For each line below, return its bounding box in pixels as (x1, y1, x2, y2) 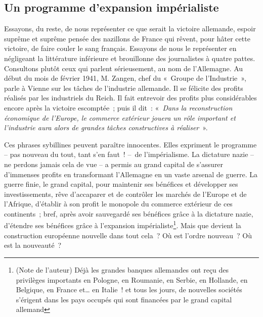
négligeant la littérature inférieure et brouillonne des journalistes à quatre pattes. (4, 52, 255, 63)
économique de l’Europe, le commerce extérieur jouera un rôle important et (4, 112, 236, 123)
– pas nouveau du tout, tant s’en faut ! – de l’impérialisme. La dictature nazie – (4, 149, 254, 160)
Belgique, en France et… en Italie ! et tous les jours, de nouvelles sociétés (16, 284, 242, 295)
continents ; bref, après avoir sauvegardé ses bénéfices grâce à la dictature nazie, (4, 208, 253, 219)
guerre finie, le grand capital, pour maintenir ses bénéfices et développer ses (4, 179, 238, 189)
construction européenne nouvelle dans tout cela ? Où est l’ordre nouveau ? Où (4, 230, 252, 240)
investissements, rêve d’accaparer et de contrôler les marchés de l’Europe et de (4, 188, 247, 199)
